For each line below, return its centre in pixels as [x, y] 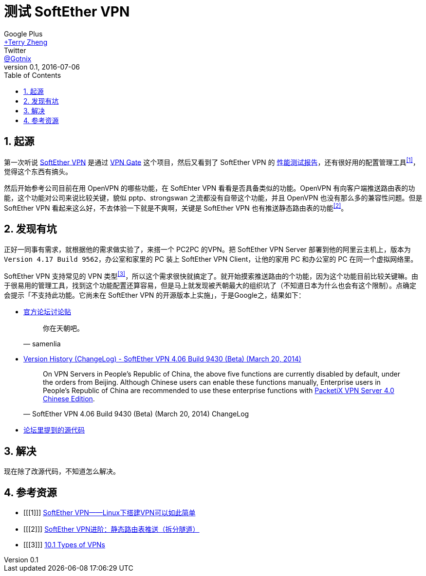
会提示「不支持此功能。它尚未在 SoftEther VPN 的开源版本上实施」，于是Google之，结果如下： [155, 295]
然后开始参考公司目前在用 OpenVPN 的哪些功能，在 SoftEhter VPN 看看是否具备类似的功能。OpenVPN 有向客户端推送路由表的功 [210, 188]
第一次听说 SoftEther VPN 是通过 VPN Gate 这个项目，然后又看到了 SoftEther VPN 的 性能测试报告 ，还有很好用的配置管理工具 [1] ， [212, 161]
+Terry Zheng [26, 42]
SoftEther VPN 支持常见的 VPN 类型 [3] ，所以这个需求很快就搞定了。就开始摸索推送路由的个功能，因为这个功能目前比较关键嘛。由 [211, 275]
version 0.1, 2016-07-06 [42, 67]
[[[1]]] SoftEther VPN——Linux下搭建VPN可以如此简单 [110, 513]
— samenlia [42, 344]
